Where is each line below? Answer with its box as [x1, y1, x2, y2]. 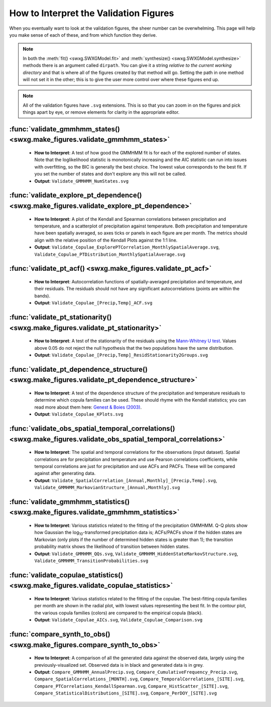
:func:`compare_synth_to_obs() [9, 630, 110, 639]
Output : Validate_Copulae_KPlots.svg [34, 411, 123, 417]
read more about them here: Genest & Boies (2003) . [34, 404, 142, 410]
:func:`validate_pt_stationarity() [9, 312, 112, 322]
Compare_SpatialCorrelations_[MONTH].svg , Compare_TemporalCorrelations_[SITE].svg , [34, 676, 245, 682]
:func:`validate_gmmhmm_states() [9, 125, 120, 133]
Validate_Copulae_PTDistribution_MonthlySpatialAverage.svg [34, 252, 186, 257]
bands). [34, 292, 50, 299]
